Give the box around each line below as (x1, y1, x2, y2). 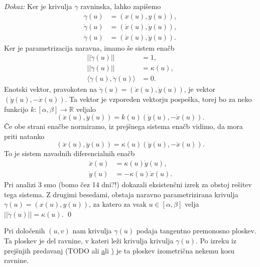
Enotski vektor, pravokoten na (4, 84, 97, 94)
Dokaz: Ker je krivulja (4, 1, 72, 11)
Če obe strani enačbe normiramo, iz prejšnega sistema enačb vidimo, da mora (4, 121, 243, 131)
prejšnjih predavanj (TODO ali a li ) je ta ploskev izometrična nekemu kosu (4, 245, 235, 255)
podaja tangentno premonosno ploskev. (136, 225, 256, 236)
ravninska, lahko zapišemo (80, 1, 161, 11)
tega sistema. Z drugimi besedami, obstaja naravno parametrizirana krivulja (4, 189, 238, 199)
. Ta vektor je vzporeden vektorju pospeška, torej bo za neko (65, 93, 252, 104)
